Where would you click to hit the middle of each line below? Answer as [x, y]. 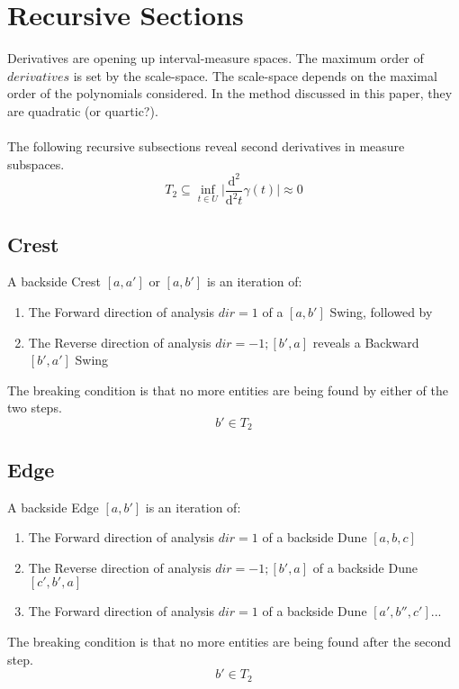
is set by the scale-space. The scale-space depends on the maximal [255, 75]
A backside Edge [53, 507]
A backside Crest [54, 281]
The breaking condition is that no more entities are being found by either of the [228, 390]
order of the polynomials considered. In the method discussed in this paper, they [230, 93]
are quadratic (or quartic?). [83, 110]
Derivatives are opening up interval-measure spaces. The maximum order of [216, 58]
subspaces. [36, 163]
